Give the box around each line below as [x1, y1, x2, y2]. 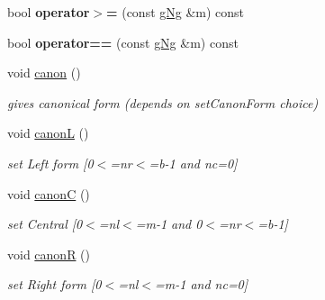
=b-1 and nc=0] [149, 153, 238, 172]
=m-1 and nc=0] [155, 275, 248, 294]
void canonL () [7, 123, 89, 142]
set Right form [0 [7, 275, 102, 294]
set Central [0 [7, 214, 83, 233]
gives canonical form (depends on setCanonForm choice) [7, 93, 319, 112]
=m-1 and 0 [135, 214, 203, 233]
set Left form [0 [7, 153, 94, 172]
